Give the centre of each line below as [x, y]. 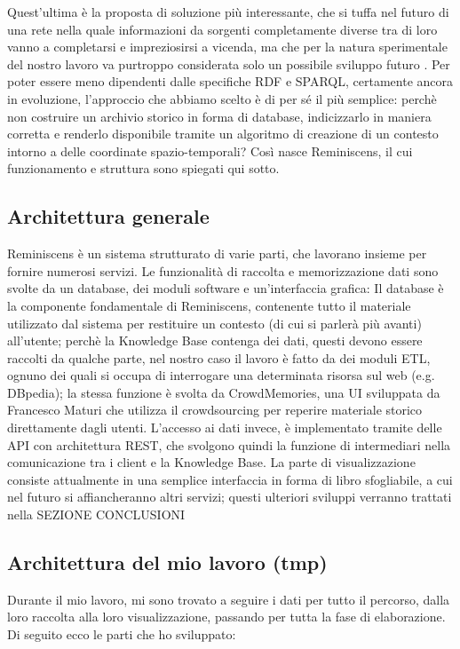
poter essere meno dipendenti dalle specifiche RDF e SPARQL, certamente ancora [230, 81]
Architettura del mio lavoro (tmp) [167, 562]
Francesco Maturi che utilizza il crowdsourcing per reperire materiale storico [215, 410]
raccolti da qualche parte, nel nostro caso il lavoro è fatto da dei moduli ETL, [219, 357]
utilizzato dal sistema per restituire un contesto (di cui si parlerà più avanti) [214, 323]
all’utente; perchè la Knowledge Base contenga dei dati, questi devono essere [215, 340]
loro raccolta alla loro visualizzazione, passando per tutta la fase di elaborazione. [226, 617]
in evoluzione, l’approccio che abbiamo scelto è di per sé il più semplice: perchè [222, 98]
